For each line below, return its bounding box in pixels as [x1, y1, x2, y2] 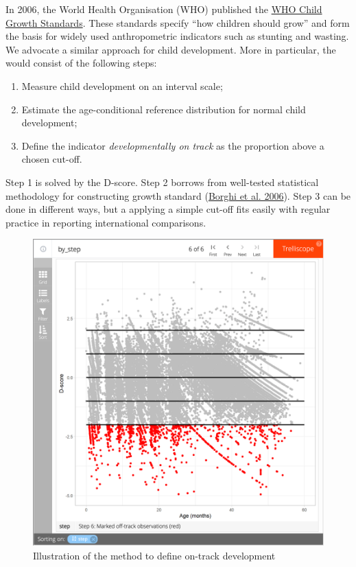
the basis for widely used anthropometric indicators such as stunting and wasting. [5, 29, 349, 43]
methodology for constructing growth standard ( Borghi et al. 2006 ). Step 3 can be [5, 188, 351, 202]
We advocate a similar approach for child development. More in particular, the [5, 42, 336, 56]
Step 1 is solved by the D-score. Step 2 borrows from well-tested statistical [5, 174, 319, 189]
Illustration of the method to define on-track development [33, 548, 276, 562]
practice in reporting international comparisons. [5, 215, 206, 229]
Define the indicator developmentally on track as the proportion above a [21, 138, 324, 152]
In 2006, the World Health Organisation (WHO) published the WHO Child [5, 2, 322, 16]
